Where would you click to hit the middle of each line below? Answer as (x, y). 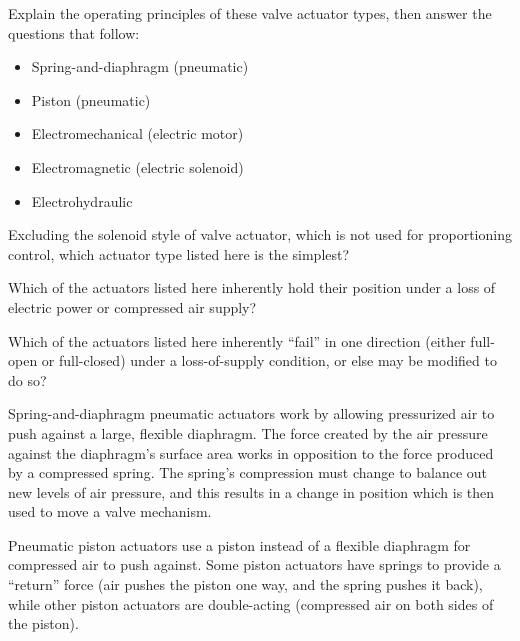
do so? (27, 379)
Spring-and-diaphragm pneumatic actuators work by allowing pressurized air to (251, 413)
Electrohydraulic (82, 200)
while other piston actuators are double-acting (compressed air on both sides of (251, 603)
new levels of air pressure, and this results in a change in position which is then (251, 491)
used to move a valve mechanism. (110, 511)
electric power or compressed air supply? (132, 306)
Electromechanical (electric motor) (137, 133)
